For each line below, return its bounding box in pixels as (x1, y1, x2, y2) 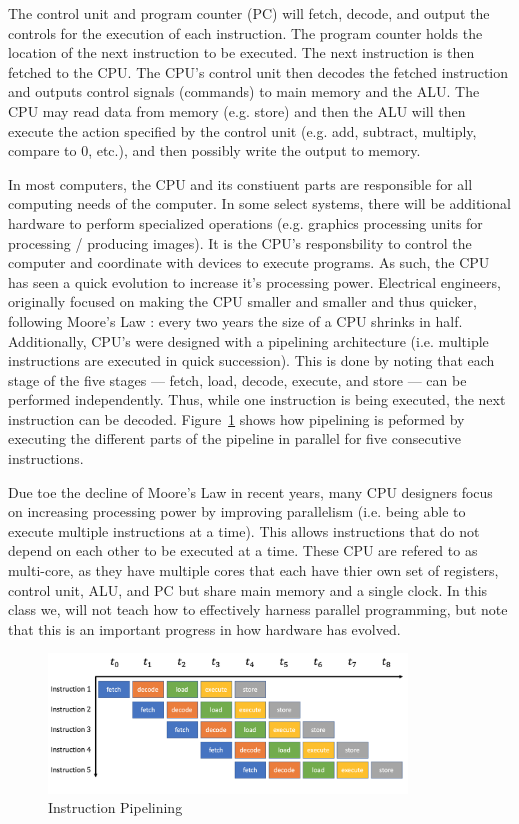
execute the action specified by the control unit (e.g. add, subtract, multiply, (8, 120, 477, 141)
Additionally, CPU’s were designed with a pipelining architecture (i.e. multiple (8, 330, 489, 351)
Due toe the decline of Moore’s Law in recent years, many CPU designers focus (8, 481, 493, 502)
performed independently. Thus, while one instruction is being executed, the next (8, 389, 506, 410)
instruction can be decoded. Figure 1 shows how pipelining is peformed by (8, 408, 465, 429)
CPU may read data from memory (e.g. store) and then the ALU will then (8, 100, 466, 121)
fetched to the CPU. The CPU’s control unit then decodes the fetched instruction (8, 61, 509, 82)
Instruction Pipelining (48, 797, 183, 818)
